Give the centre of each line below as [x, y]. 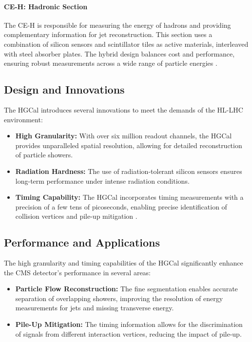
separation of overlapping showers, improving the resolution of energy [119, 298]
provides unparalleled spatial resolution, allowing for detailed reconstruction [129, 145]
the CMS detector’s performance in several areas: [78, 272]
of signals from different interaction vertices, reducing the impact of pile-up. [128, 333]
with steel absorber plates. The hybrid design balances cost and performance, [119, 53]
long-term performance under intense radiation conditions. [102, 180]
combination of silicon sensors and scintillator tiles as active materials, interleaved [126, 44]
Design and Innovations [64, 89]
